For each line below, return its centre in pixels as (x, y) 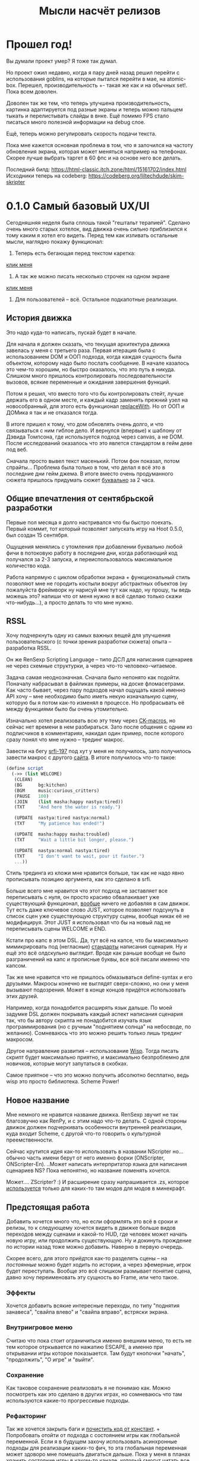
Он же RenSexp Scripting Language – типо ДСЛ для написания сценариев (99, 660)
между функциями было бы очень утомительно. (67, 709)
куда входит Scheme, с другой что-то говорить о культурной (83, 1134)
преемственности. (30, 1140)
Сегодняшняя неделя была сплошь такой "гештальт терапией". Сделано (98, 222)
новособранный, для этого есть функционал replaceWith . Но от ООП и (95, 406)
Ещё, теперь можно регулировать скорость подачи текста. (81, 133)
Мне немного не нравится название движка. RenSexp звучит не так (92, 1115)
